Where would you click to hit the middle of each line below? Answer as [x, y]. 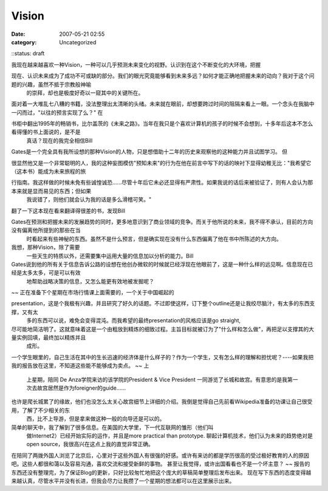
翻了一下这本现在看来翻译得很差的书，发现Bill [68, 211]
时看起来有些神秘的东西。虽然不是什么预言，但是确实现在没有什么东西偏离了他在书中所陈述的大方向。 [154, 239]
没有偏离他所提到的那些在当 [46, 230]
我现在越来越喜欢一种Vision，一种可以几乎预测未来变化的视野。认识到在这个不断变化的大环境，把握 [136, 64]
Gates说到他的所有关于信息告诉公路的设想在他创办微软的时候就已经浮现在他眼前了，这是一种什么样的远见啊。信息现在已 [162, 264]
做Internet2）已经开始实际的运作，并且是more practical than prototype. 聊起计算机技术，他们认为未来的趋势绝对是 [169, 435]
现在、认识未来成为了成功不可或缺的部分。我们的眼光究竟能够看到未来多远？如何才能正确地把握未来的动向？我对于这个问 [163, 76]
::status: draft [28, 53]
